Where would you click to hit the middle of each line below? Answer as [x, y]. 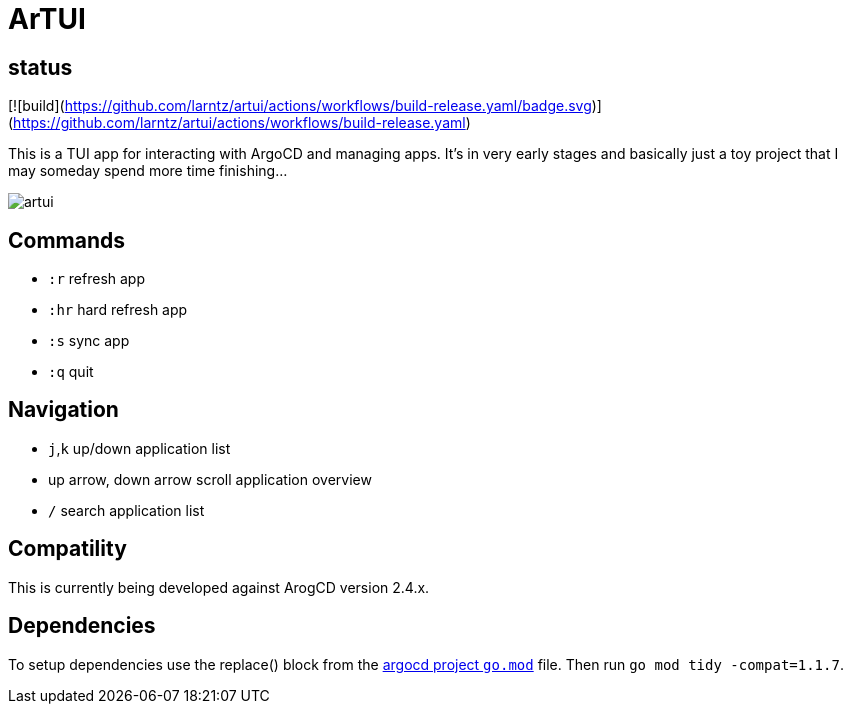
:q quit [71, 372]
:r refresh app [96, 279]
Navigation [63, 410]
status [40, 67]
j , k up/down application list [139, 448]
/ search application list [126, 510]
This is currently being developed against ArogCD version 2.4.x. [219, 587]
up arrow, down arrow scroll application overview [210, 479]
